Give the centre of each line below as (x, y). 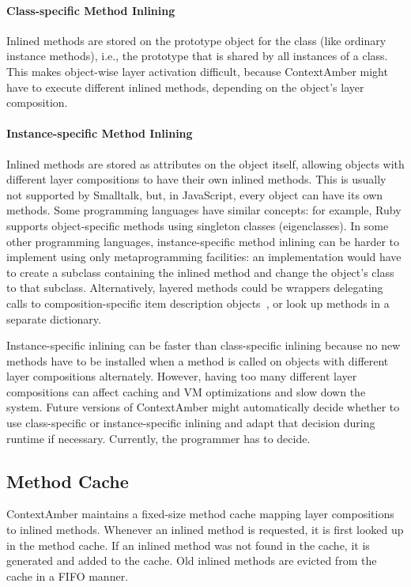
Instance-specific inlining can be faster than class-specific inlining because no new (204, 345)
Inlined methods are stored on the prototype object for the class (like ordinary (196, 40)
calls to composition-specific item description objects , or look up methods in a (198, 303)
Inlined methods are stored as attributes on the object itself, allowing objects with (205, 163)
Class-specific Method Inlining (91, 10)
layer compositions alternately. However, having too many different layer (182, 376)
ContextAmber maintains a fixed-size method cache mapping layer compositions (200, 514)
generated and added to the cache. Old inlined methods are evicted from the (192, 560)
